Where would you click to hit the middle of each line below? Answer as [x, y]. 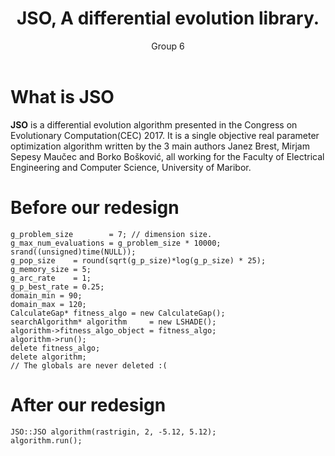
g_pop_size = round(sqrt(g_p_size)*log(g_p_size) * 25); [138, 260]
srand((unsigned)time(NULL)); [73, 252]
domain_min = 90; [46, 295]
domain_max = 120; [48, 304]
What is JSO [62, 96]
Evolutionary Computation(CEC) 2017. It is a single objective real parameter [165, 135]
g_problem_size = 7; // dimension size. [111, 234]
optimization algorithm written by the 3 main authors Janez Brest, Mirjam [160, 146]
